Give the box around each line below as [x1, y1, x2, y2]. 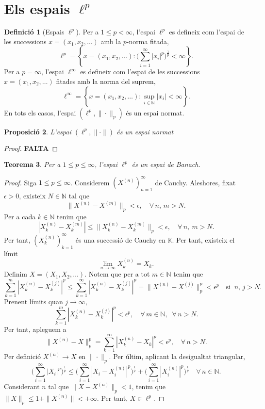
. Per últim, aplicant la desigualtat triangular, [109, 351, 246, 361]
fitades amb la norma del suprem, [56, 76, 156, 86]
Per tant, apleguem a [4, 324, 66, 334]
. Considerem [70, 177, 110, 187]
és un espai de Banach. [132, 159, 200, 169]
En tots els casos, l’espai [4, 107, 76, 117]
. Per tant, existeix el [172, 234, 235, 245]
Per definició [4, 351, 41, 361]
